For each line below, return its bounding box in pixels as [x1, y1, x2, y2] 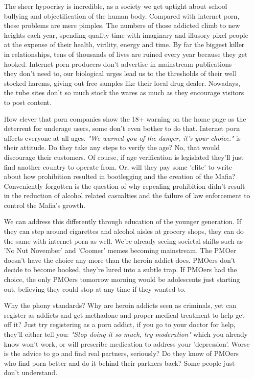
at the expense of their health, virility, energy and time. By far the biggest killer [4, 39, 245, 50]
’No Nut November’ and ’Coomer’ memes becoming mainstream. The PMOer [4, 245, 236, 255]
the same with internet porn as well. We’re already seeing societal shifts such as [4, 235, 243, 246]
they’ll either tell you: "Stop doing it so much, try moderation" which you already [4, 329, 248, 339]
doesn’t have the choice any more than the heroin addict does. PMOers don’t [4, 254, 236, 265]
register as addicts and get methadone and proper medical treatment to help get [4, 309, 245, 320]
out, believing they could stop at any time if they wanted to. [4, 283, 186, 294]
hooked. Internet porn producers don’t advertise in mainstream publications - [4, 58, 236, 69]
